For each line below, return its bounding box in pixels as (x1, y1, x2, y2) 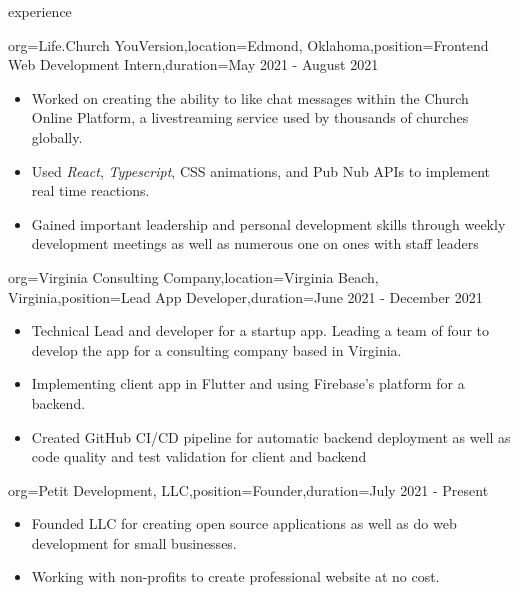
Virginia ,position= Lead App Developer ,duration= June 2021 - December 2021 (8, 286, 483, 307)
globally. (31, 126, 83, 147)
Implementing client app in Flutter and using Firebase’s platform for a (31, 373, 465, 394)
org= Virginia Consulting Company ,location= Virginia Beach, (8, 266, 379, 287)
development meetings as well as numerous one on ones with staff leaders (31, 233, 479, 254)
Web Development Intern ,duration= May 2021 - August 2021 (8, 54, 379, 75)
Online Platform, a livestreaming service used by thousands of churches (31, 107, 469, 128)
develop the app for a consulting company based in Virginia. (31, 339, 402, 360)
